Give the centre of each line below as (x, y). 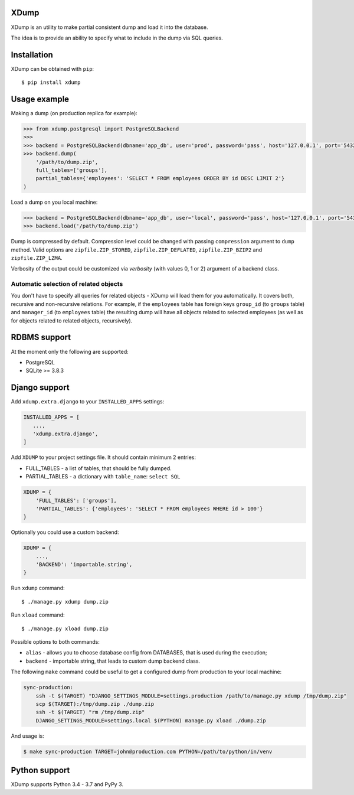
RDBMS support (41, 338)
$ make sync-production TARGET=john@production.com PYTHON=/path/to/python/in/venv (148, 751)
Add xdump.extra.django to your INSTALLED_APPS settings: (88, 402)
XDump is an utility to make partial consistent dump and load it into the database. (109, 27)
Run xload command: (38, 615)
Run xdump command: (38, 588)
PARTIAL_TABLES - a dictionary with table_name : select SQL (103, 477)
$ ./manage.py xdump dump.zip (65, 602)
